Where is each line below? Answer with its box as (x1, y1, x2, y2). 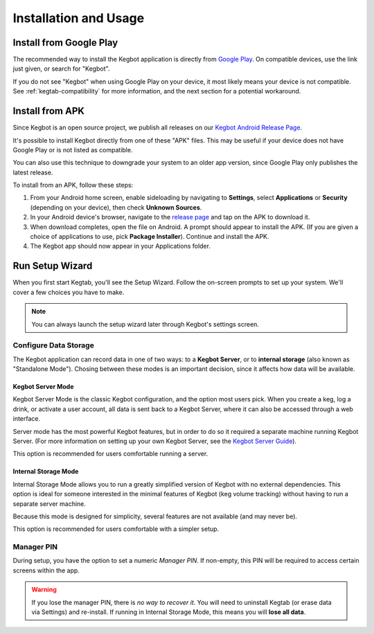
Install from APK (12, 105, 84, 117)
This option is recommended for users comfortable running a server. (12, 450, 208, 458)
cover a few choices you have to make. (12, 288, 125, 296)
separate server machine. (12, 499, 87, 508)
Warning (31, 586, 57, 594)
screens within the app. (12, 566, 80, 574)
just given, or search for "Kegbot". (12, 64, 110, 73)
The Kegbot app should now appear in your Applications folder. (30, 242, 211, 251)
